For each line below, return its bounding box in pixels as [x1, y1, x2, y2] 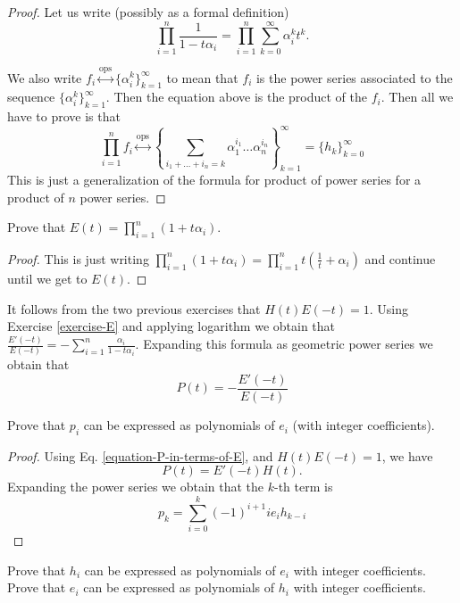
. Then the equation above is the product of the [105, 87, 368, 106]
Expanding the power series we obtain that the [7, 477, 264, 496]
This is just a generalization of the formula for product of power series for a [7, 169, 422, 188]
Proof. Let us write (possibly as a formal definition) [7, 3, 289, 21]
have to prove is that [7, 107, 121, 126]
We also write [7, 68, 82, 87]
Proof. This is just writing [7, 249, 149, 268]
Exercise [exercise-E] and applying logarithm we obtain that [7, 317, 336, 335]
